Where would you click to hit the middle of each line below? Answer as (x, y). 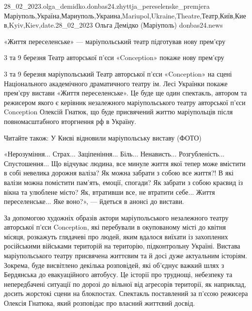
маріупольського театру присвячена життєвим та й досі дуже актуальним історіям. (126, 256)
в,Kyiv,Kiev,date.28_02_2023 (48, 25)
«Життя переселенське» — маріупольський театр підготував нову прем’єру (115, 41)
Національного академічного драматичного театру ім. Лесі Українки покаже (116, 83)
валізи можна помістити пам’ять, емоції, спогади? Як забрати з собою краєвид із (124, 182)
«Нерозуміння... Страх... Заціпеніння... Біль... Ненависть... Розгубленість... (114, 154)
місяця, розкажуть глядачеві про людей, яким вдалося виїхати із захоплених (116, 236)
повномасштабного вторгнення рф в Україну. (70, 121)
